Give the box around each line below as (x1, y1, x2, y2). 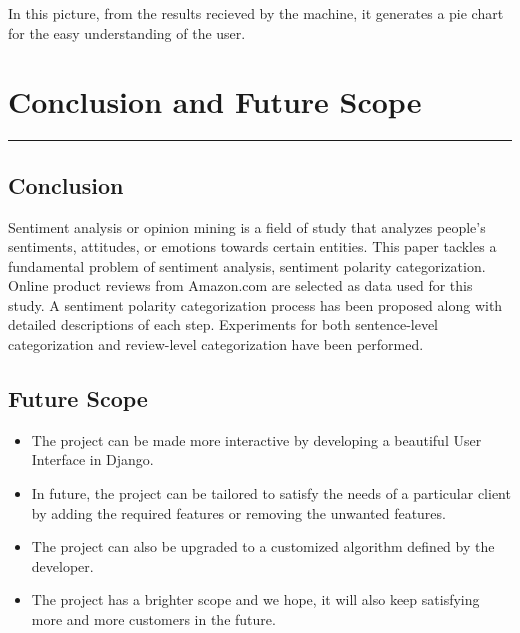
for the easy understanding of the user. (8, 22, 246, 43)
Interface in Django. (31, 449, 154, 470)
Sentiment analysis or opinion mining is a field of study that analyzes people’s (8, 216, 486, 237)
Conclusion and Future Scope (8, 81, 422, 122)
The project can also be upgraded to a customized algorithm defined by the (31, 536, 495, 557)
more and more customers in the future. (31, 609, 276, 630)
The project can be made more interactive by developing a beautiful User (31, 429, 482, 450)
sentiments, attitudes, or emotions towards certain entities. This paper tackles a (8, 236, 497, 257)
